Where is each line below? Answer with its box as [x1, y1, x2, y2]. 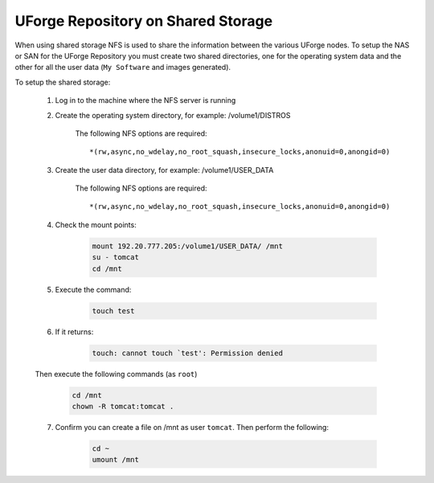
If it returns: [55, 326, 94, 337]
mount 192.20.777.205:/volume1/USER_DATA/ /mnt [92, 241, 283, 251]
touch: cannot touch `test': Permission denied [92, 348, 283, 358]
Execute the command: [55, 284, 132, 294]
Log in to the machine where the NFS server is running [55, 96, 236, 105]
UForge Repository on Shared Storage [14, 12, 273, 30]
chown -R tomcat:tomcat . [72, 402, 174, 411]
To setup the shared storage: [14, 77, 111, 87]
